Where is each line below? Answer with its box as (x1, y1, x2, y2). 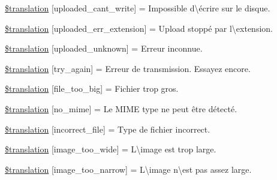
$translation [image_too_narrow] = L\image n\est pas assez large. (5, 163, 252, 175)
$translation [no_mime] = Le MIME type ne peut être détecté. (5, 102, 237, 115)
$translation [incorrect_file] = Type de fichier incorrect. (5, 122, 210, 135)
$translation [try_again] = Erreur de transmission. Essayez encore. (5, 62, 251, 74)
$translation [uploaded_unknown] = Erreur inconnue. (5, 42, 203, 55)
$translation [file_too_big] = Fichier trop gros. (5, 82, 179, 95)
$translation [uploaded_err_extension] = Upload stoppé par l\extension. (5, 22, 273, 34)
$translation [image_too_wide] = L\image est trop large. (5, 143, 216, 155)
